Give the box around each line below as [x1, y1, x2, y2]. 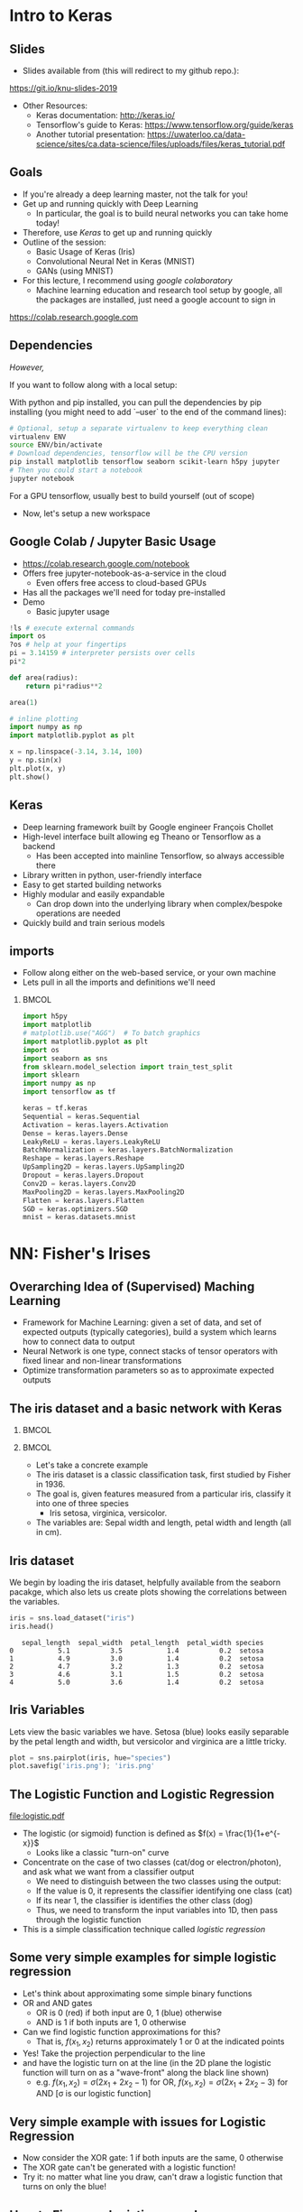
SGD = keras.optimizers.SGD [22, 1204, 128, 1214]
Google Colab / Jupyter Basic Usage [9, 534, 216, 550]
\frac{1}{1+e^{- [225, 1828, 281, 1839]
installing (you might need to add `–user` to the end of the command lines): [9, 406, 287, 417]
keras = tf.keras [22, 1104, 88, 1113]
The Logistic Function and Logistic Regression [9, 1786, 275, 1801]
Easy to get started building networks [22, 879, 162, 890]
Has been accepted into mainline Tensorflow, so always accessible [35, 850, 285, 861]
